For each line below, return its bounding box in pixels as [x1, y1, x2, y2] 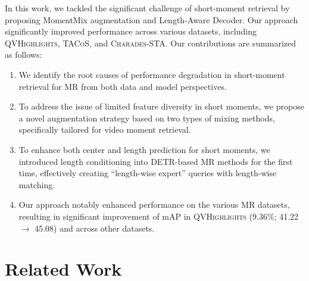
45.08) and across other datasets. [35, 221, 155, 234]
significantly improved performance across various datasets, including [5, 25, 257, 38]
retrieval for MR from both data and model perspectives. [18, 80, 227, 92]
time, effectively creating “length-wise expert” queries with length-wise [18, 167, 277, 179]
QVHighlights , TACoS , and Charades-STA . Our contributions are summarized [5, 36, 296, 49]
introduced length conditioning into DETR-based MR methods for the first [18, 155, 293, 167]
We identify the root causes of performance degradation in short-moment [18, 68, 285, 80]
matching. [18, 178, 55, 191]
